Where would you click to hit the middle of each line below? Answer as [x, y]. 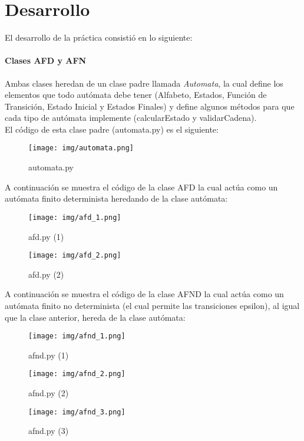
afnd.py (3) [49, 431]
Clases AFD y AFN [46, 60]
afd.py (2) [46, 274]
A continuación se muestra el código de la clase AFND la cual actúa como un [144, 294]
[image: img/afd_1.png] [75, 217]
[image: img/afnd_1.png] [77, 336]
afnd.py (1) [49, 355]
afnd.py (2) [49, 393]
